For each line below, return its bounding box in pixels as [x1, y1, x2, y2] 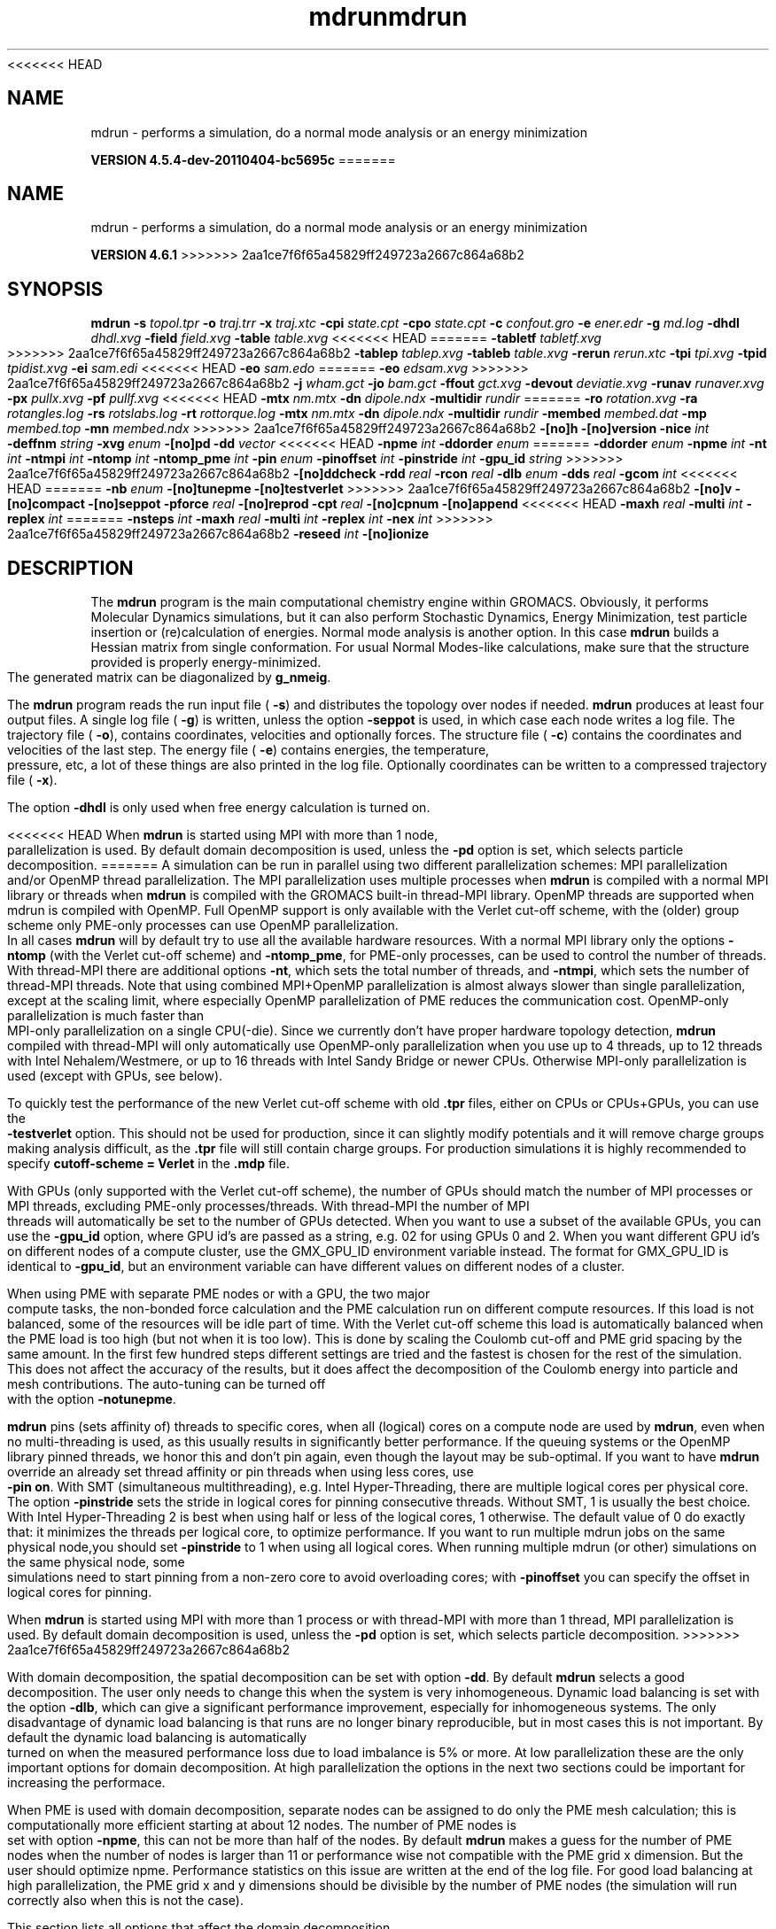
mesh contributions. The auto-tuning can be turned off [7, 1376, 326, 1392]
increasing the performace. [7, 1775, 166, 1791]
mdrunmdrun [308, 2, 468, 32]
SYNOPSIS [7, 277, 104, 300]
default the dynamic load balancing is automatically [7, 1730, 307, 1746]
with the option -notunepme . [7, 1391, 176, 1407]
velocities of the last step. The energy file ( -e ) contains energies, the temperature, [7, 742, 490, 758]
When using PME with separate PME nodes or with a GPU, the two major [7, 1286, 431, 1302]
